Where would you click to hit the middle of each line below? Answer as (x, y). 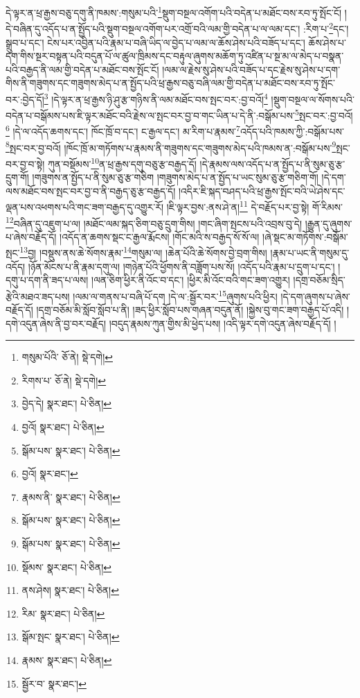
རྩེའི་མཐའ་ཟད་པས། (38, 296)
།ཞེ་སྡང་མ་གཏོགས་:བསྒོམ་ (305, 236)
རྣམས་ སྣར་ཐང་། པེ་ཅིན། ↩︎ (67, 660)
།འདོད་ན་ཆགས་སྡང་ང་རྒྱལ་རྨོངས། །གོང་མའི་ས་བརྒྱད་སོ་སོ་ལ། (160, 236)
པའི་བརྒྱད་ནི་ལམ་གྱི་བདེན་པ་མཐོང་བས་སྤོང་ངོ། (82, 69)
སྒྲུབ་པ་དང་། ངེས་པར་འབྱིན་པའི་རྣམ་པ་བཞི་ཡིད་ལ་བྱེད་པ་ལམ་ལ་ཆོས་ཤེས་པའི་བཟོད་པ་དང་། (155, 42)
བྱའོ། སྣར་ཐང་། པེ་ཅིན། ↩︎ (63, 427)
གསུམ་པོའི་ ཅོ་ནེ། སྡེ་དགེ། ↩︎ (67, 357)
